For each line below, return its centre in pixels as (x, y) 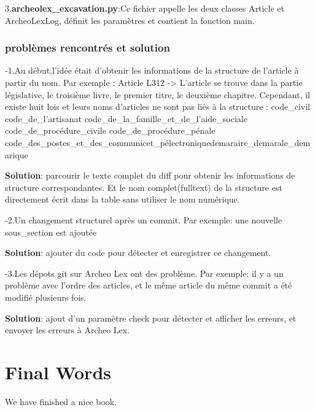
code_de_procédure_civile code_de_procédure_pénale (110, 130)
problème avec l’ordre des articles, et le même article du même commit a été (149, 285)
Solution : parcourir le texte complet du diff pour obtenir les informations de (150, 175)
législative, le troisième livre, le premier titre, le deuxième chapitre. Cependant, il (157, 94)
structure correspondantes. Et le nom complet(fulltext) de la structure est (144, 187)
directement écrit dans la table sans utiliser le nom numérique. (122, 199)
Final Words (58, 372)
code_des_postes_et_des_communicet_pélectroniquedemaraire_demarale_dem (158, 142)
